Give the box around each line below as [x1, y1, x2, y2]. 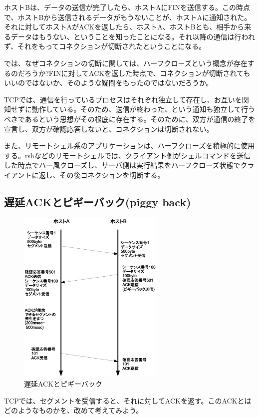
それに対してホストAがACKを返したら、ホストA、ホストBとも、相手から [4, 21, 245, 32]
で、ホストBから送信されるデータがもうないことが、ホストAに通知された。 [4, 11, 252, 22]
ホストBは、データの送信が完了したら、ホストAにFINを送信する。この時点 [4, 2, 251, 12]
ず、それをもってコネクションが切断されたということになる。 [4, 41, 206, 51]
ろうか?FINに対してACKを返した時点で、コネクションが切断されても [24, 67, 251, 78]
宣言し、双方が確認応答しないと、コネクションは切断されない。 [4, 123, 214, 134]
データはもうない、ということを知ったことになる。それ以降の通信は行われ [10, 31, 255, 41]
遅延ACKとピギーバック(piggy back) [4, 194, 191, 209]
